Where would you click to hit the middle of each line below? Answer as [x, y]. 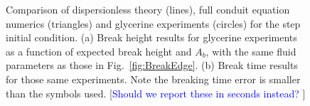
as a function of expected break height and [99, 51]
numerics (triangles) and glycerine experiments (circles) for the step [153, 23]
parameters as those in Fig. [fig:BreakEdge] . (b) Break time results [152, 65]
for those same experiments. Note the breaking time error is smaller [153, 79]
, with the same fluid [251, 51]
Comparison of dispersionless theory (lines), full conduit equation [148, 9]
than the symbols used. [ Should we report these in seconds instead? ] [156, 93]
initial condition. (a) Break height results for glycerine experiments [151, 37]
